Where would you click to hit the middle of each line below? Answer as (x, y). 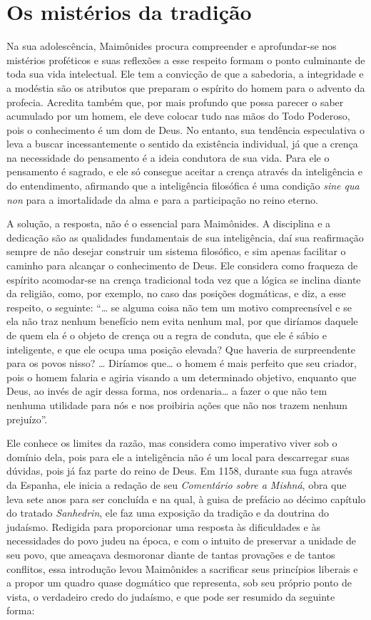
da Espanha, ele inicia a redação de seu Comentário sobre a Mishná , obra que (177, 484)
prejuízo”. (27, 419)
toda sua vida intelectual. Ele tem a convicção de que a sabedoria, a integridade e (185, 74)
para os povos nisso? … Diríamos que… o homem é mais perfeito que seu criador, (182, 363)
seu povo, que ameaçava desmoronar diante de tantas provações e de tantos (171, 554)
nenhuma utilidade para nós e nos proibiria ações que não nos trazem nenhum (177, 404)
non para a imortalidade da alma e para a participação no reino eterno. (162, 199)
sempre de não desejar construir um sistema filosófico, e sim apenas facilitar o (176, 251)
